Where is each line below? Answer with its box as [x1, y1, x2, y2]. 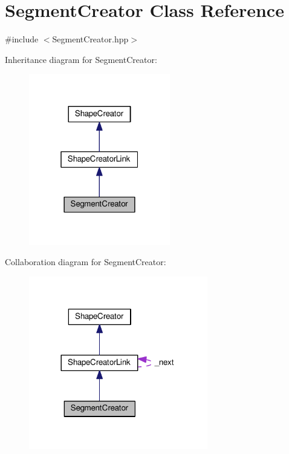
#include [5, 33, 39, 45]
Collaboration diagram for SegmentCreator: [5, 255, 166, 268]
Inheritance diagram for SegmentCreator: [5, 53, 157, 65]
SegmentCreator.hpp [52, 33, 129, 45]
